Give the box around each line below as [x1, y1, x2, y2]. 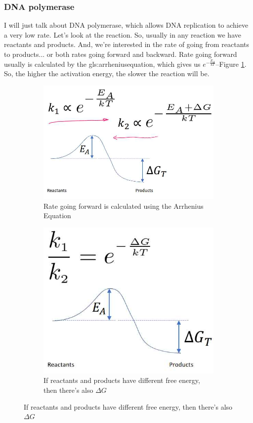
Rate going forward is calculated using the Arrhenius [43, 200, 204, 211]
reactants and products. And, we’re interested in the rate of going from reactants [4, 39, 250, 49]
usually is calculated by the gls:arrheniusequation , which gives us [4, 58, 201, 69]
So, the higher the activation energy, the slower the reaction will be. [4, 68, 210, 79]
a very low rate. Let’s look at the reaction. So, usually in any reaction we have [4, 29, 241, 40]
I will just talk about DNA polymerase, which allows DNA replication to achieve [4, 20, 249, 30]
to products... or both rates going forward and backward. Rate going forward [4, 49, 237, 59]
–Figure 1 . [215, 58, 247, 69]
